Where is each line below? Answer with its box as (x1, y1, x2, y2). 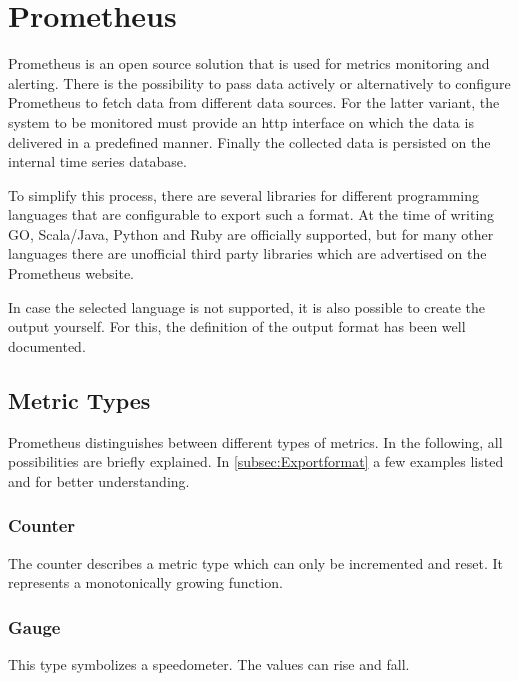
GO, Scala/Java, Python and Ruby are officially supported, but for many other (8, 223, 494, 244)
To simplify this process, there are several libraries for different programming (8, 184, 480, 205)
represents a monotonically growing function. (8, 572, 283, 593)
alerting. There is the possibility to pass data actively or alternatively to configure (8, 72, 511, 93)
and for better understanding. (8, 470, 190, 491)
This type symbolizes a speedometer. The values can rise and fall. (8, 654, 410, 675)
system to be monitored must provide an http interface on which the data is (8, 111, 474, 132)
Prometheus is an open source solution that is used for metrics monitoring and (8, 53, 490, 74)
